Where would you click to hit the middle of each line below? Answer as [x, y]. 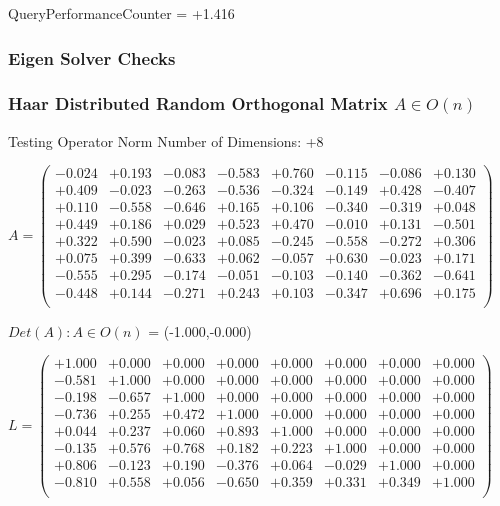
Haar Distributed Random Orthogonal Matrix [198, 103]
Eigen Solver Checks [92, 57]
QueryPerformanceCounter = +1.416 [121, 13]
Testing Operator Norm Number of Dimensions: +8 [166, 140]
